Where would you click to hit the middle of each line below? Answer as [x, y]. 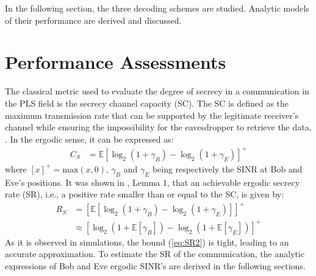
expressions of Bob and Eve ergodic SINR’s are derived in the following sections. [155, 266]
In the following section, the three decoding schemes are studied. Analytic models [157, 8]
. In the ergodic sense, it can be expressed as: [89, 139]
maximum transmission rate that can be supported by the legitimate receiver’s [152, 115]
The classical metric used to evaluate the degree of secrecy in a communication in [157, 91]
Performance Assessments [116, 62]
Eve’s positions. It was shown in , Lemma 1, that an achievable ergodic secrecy [153, 182]
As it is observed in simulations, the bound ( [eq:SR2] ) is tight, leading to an [147, 242]
